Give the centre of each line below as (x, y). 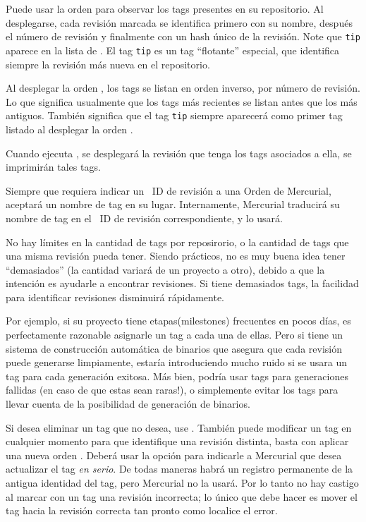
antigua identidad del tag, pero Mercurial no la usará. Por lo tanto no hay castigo (182, 482)
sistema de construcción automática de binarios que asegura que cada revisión (174, 348)
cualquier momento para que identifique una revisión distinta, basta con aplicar (177, 441)
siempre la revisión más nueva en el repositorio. (108, 64)
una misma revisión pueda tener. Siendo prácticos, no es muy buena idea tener (176, 256)
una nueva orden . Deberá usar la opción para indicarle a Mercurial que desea (174, 455)
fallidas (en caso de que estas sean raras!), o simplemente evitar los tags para (172, 390)
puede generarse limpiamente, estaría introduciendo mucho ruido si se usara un (177, 362)
